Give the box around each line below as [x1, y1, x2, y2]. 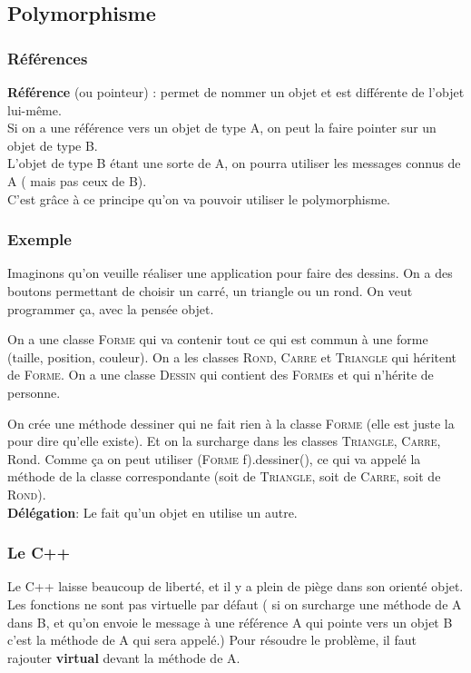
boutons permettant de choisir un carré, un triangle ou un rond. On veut [7, 281, 413, 300]
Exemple [7, 228, 72, 251]
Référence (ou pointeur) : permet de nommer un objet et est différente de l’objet [7, 83, 465, 101]
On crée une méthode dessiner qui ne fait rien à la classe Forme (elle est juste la [7, 413, 455, 432]
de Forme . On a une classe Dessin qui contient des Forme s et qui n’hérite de [7, 365, 434, 384]
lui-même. [7, 100, 62, 119]
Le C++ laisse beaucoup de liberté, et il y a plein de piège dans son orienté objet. [7, 577, 464, 596]
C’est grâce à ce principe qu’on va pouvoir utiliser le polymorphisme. [7, 189, 390, 208]
